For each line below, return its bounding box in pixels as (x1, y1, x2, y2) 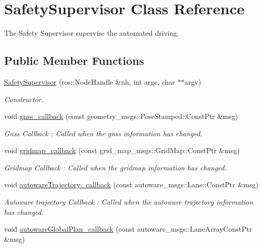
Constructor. (4, 93, 44, 104)
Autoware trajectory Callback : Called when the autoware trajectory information (4, 196, 253, 207)
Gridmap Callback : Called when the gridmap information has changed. (4, 162, 227, 172)
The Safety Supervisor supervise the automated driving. (4, 28, 179, 38)
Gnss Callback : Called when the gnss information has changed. (4, 128, 203, 138)
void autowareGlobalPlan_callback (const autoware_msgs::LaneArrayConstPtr (4, 224, 252, 234)
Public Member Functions (4, 53, 144, 68)
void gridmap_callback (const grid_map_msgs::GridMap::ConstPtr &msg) (4, 145, 240, 156)
